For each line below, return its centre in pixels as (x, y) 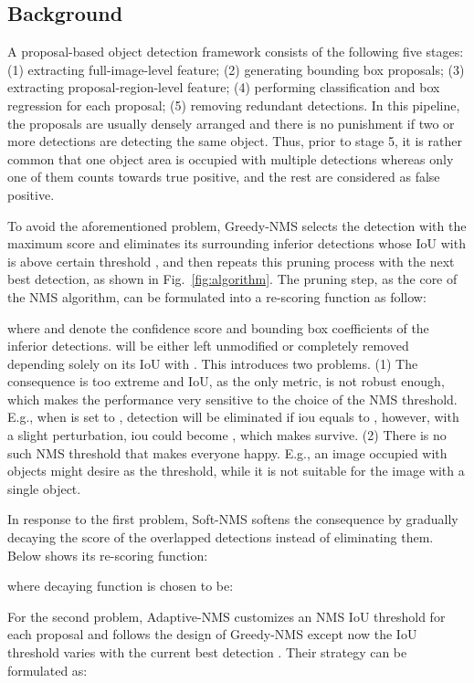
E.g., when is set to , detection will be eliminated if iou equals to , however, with (233, 417)
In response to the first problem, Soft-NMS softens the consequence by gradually (233, 519)
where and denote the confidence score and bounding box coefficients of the (218, 327)
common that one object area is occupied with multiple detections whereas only (231, 158)
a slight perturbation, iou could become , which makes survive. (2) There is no (227, 435)
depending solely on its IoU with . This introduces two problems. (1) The (213, 363)
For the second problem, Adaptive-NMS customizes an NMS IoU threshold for (226, 616)
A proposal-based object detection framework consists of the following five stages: (236, 52)
